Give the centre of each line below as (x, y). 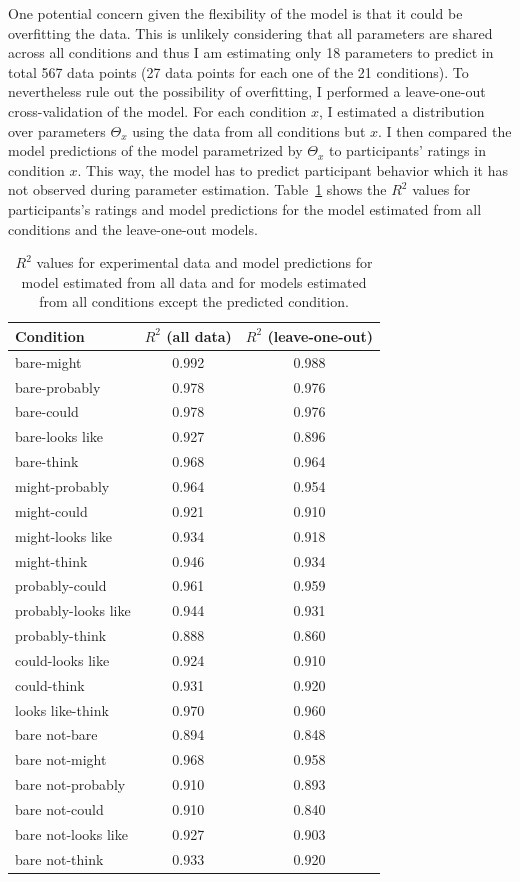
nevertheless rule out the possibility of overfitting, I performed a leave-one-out (247, 91)
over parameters (57, 130)
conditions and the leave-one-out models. (133, 228)
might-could (51, 510)
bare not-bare (56, 734)
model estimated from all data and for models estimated (194, 281)
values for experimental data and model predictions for (204, 262)
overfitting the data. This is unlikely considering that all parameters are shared (250, 32)
